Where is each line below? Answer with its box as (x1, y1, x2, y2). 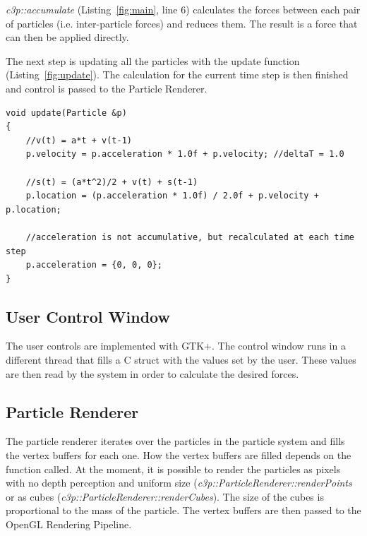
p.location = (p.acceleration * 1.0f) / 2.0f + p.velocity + (25, 191, 319, 201)
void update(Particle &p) (6, 107, 127, 118)
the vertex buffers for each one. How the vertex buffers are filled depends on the (6, 448, 351, 463)
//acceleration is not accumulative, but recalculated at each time (25, 232, 354, 242)
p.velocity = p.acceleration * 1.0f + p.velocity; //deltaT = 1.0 (25, 149, 344, 160)
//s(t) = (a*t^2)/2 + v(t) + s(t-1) (25, 177, 198, 187)
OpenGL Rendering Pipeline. (6, 517, 132, 532)
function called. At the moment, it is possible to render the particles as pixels (6, 461, 341, 476)
